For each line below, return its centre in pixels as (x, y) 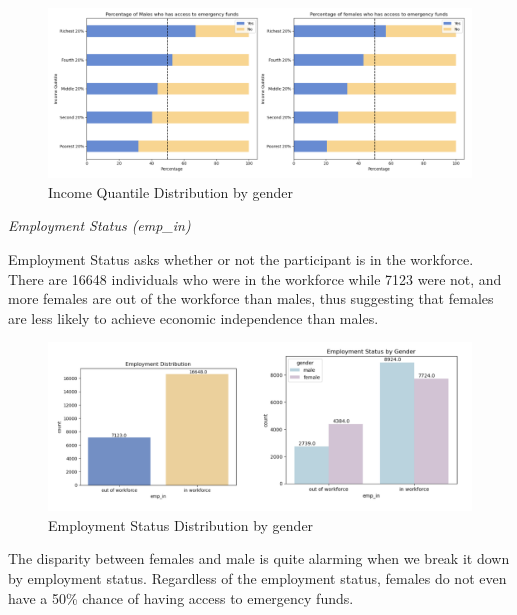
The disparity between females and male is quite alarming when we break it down (259, 558)
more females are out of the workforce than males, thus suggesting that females (251, 298)
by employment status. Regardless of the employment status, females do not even (257, 578)
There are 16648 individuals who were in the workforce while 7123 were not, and (255, 278)
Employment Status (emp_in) (99, 225)
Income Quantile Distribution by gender (170, 191)
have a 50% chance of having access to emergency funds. (181, 597)
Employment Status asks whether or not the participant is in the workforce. (241, 258)
